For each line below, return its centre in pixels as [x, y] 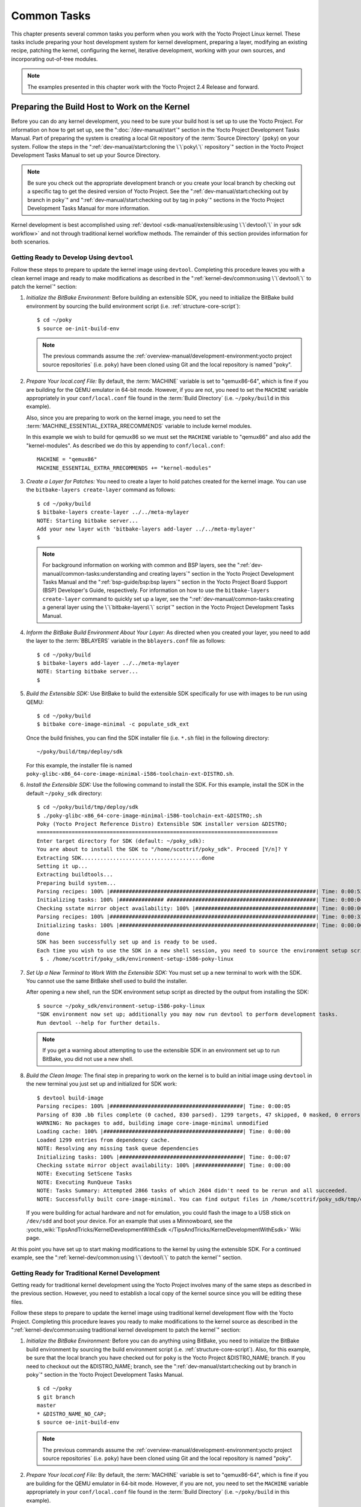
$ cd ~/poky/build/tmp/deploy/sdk [88, 807]
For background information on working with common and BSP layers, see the [139, 565]
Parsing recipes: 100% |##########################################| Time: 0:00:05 [164, 1106]
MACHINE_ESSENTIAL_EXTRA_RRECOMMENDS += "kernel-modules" [124, 468]
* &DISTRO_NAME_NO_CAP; [72, 1414]
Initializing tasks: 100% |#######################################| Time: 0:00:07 [164, 1157]
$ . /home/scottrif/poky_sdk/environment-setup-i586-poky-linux [137, 959]
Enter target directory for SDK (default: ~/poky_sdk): [121, 841]
